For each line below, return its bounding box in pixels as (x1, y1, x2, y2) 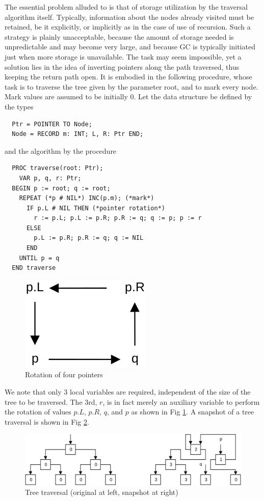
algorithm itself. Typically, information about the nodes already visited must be (5, 11, 254, 22)
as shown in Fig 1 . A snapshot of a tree (131, 406, 254, 417)
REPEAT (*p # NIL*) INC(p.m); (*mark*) (19, 194, 154, 202)
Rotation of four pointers (25, 369, 103, 380)
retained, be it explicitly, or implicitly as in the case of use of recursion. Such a (5, 21, 251, 32)
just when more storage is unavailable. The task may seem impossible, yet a (5, 51, 242, 62)
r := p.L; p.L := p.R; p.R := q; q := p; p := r (34, 214, 202, 222)
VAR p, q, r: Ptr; (19, 174, 82, 182)
